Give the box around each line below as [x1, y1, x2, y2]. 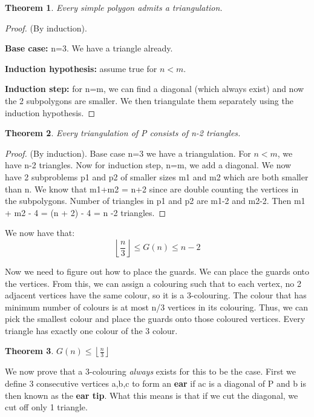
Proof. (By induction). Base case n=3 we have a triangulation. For [5, 146, 251, 159]
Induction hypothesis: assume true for [5, 62, 157, 74]
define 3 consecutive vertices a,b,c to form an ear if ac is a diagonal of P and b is [5, 377, 307, 390]
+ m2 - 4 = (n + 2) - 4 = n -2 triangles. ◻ [5, 206, 166, 218]
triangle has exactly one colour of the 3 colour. [5, 324, 178, 337]
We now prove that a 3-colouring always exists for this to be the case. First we [5, 365, 296, 378]
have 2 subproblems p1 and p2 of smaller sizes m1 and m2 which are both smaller [5, 170, 309, 183]
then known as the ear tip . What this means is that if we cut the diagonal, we [5, 389, 298, 401]
